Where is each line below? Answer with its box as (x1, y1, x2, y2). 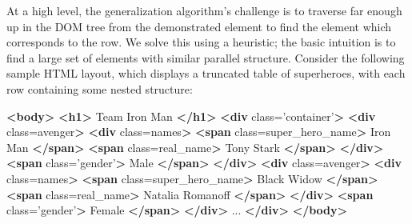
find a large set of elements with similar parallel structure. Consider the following (6, 49, 405, 66)
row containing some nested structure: (6, 80, 193, 97)
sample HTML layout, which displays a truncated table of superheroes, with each (6, 65, 406, 82)
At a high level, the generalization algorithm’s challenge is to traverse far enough (6, 2, 402, 18)
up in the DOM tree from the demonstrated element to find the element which (6, 18, 392, 34)
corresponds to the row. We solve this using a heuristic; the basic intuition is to (6, 34, 396, 50)
